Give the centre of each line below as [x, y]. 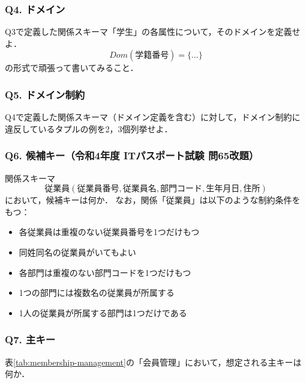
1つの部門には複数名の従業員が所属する [97, 293]
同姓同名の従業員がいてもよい [77, 252]
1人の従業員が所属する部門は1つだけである [103, 312]
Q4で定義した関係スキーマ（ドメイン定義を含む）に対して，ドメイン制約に [153, 117]
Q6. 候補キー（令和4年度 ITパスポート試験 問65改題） [132, 155]
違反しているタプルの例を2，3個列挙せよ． [89, 128]
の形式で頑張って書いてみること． [72, 68]
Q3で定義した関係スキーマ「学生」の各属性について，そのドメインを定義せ [153, 32]
